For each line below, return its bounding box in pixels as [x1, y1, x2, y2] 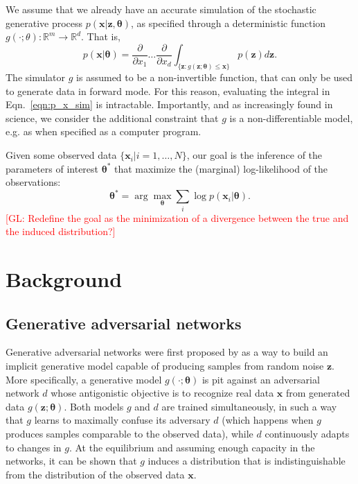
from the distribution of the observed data [6, 467, 185, 481]
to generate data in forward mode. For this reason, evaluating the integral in [6, 83, 330, 98]
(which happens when [222, 413, 314, 427]
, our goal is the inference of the [186, 148, 323, 162]
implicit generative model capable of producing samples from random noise [6, 358, 324, 373]
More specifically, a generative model [6, 372, 162, 386]
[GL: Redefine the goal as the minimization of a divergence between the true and [6, 210, 349, 225]
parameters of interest [6, 161, 99, 175]
